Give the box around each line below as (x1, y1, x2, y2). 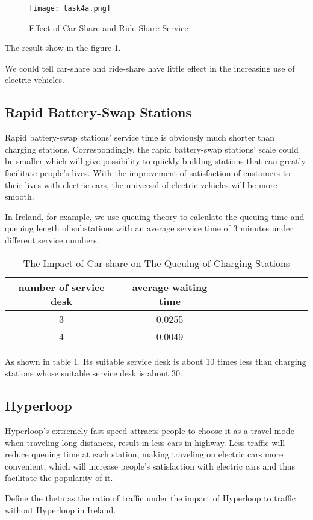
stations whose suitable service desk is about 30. (5, 367, 182, 379)
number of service (18, 280, 105, 294)
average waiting (132, 280, 208, 294)
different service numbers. (5, 233, 99, 246)
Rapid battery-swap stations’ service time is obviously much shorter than (5, 131, 275, 144)
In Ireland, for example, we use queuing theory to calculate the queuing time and (5, 210, 305, 222)
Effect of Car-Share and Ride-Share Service (29, 21, 188, 34)
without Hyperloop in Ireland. (5, 503, 116, 516)
